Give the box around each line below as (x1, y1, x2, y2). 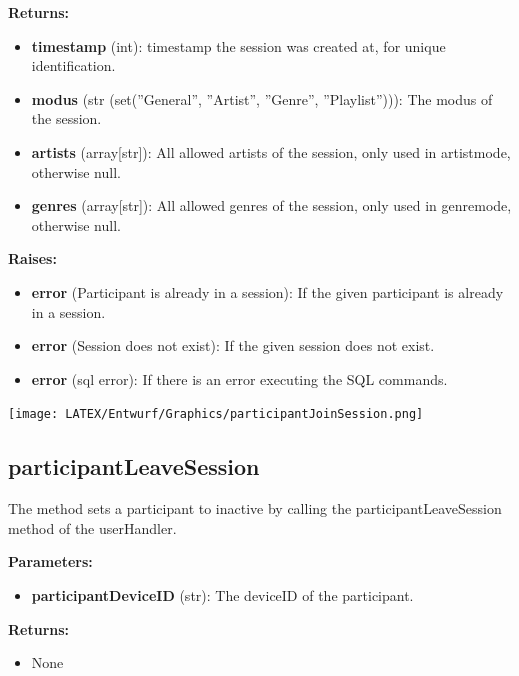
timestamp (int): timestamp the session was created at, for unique (31, 35, 446, 56)
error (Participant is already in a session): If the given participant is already (31, 281, 504, 302)
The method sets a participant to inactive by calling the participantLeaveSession (8, 498, 502, 519)
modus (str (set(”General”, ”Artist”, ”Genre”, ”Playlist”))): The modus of (31, 88, 493, 109)
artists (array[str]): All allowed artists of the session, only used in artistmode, (31, 141, 511, 162)
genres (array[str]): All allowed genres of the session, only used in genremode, (31, 195, 512, 216)
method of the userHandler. (8, 517, 177, 538)
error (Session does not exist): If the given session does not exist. (31, 335, 435, 356)
